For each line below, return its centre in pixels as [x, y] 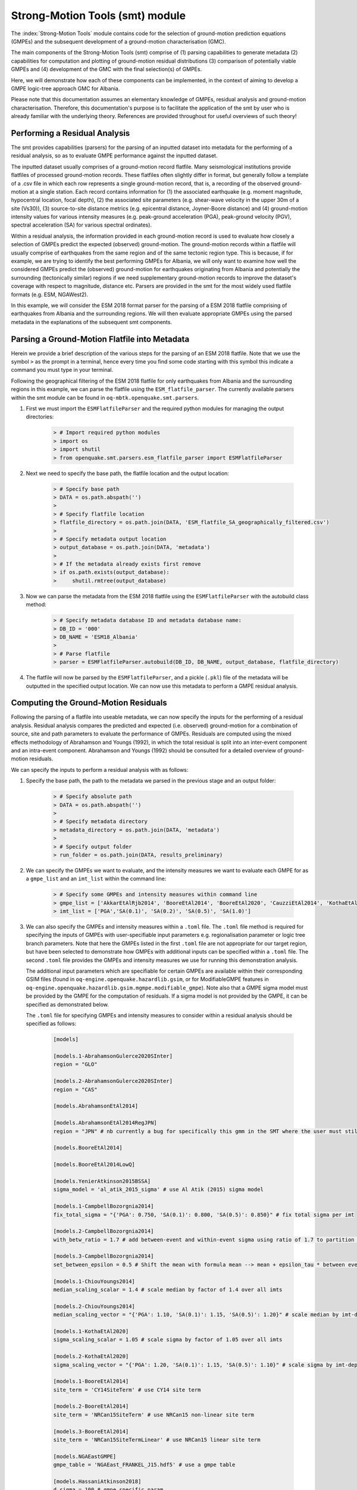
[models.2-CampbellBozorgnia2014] [104, 1231]
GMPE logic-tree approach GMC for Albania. [65, 88]
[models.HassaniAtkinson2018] [97, 1481]
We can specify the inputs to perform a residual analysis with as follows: [100, 769]
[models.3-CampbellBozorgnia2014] [104, 1256]
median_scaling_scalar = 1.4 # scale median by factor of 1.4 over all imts [168, 1290]
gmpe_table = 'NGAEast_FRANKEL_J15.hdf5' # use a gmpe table [144, 1465]
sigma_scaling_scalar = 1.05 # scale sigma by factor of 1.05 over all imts [168, 1340]
